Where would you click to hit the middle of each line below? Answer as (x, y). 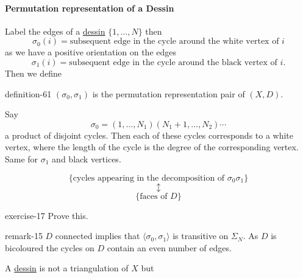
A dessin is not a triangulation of (67, 268)
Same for (22, 158)
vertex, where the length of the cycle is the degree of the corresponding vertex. (152, 147)
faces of (154, 196)
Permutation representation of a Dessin (90, 8)
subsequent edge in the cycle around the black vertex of (173, 62)
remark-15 (24, 236)
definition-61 (28, 93)
